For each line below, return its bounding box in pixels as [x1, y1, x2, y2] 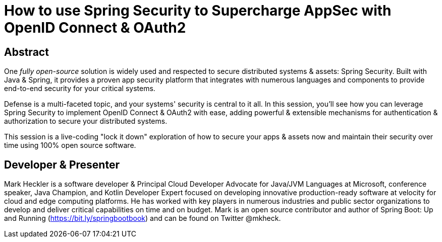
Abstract [4, 45, 49, 58]
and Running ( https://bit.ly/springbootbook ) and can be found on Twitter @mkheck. [4, 214, 281, 223]
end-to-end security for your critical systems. [4, 84, 155, 93]
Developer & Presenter [4, 158, 120, 171]
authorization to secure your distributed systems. [4, 117, 168, 126]
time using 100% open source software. [4, 141, 136, 150]
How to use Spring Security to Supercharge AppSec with [4, 2, 392, 19]
